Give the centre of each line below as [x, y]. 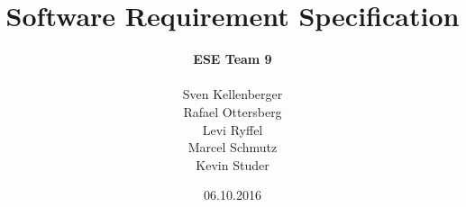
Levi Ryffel [233, 129]
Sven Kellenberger [233, 94]
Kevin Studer [233, 164]
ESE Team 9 [233, 59]
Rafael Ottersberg [233, 111]
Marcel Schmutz [233, 147]
